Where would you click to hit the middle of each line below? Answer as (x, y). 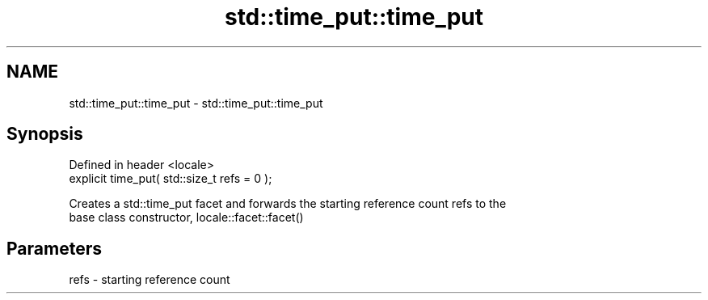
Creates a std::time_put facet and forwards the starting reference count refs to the (288, 204)
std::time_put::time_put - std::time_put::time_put (196, 103)
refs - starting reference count (150, 280)
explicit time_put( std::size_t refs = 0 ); (171, 179)
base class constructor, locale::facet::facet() (186, 218)
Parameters (54, 248)
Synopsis (45, 134)
